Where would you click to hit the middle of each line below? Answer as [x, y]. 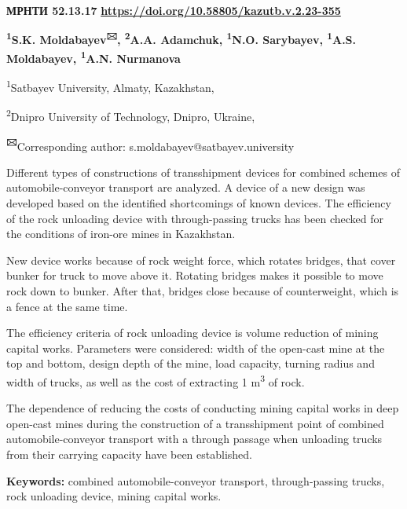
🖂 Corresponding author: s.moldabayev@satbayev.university [150, 145]
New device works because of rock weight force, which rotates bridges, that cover [201, 260]
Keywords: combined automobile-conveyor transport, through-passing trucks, [196, 480]
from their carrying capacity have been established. [129, 454]
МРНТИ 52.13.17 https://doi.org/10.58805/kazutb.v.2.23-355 [174, 10]
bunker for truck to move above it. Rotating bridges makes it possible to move [195, 275]
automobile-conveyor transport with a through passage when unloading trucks [194, 439]
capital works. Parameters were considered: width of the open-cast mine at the [196, 348]
